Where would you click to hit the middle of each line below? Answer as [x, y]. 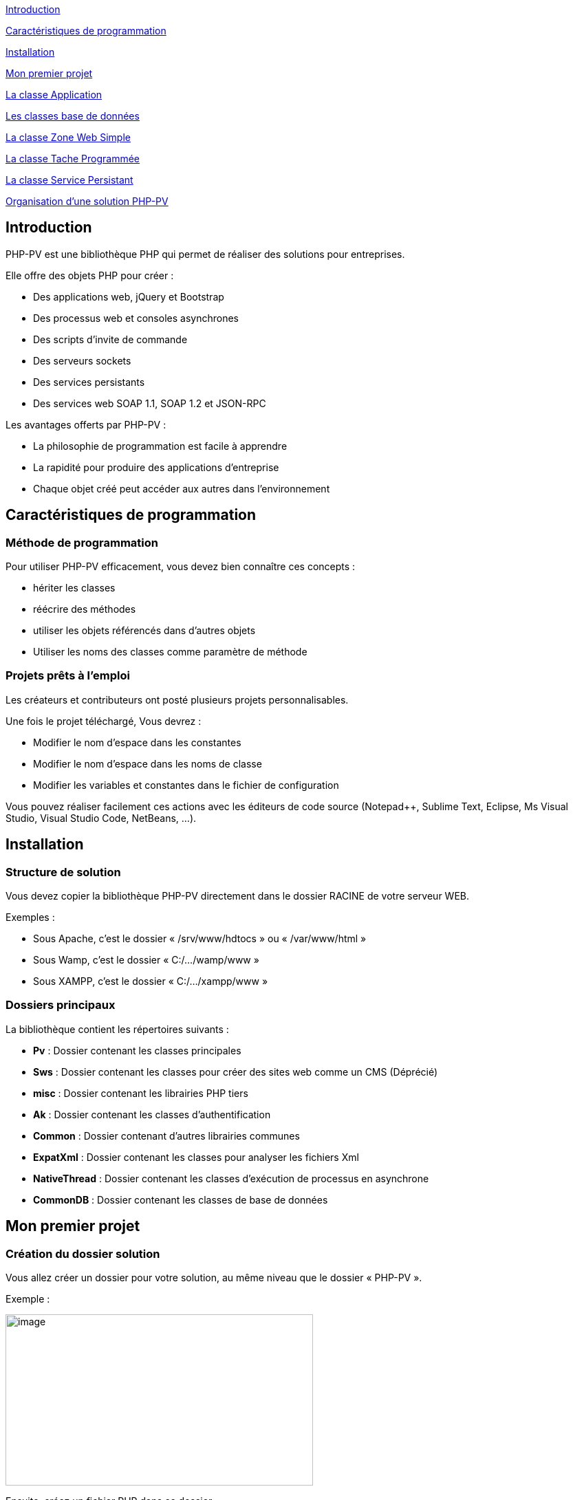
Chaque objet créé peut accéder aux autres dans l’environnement [182, 488]
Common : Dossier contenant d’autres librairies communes [166, 1135]
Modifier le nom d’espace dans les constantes [137, 742]
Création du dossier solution [83, 1253]
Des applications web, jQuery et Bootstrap [129, 296]
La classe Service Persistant [69, 180]
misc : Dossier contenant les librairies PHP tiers [141, 1093]
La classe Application [54, 95]
